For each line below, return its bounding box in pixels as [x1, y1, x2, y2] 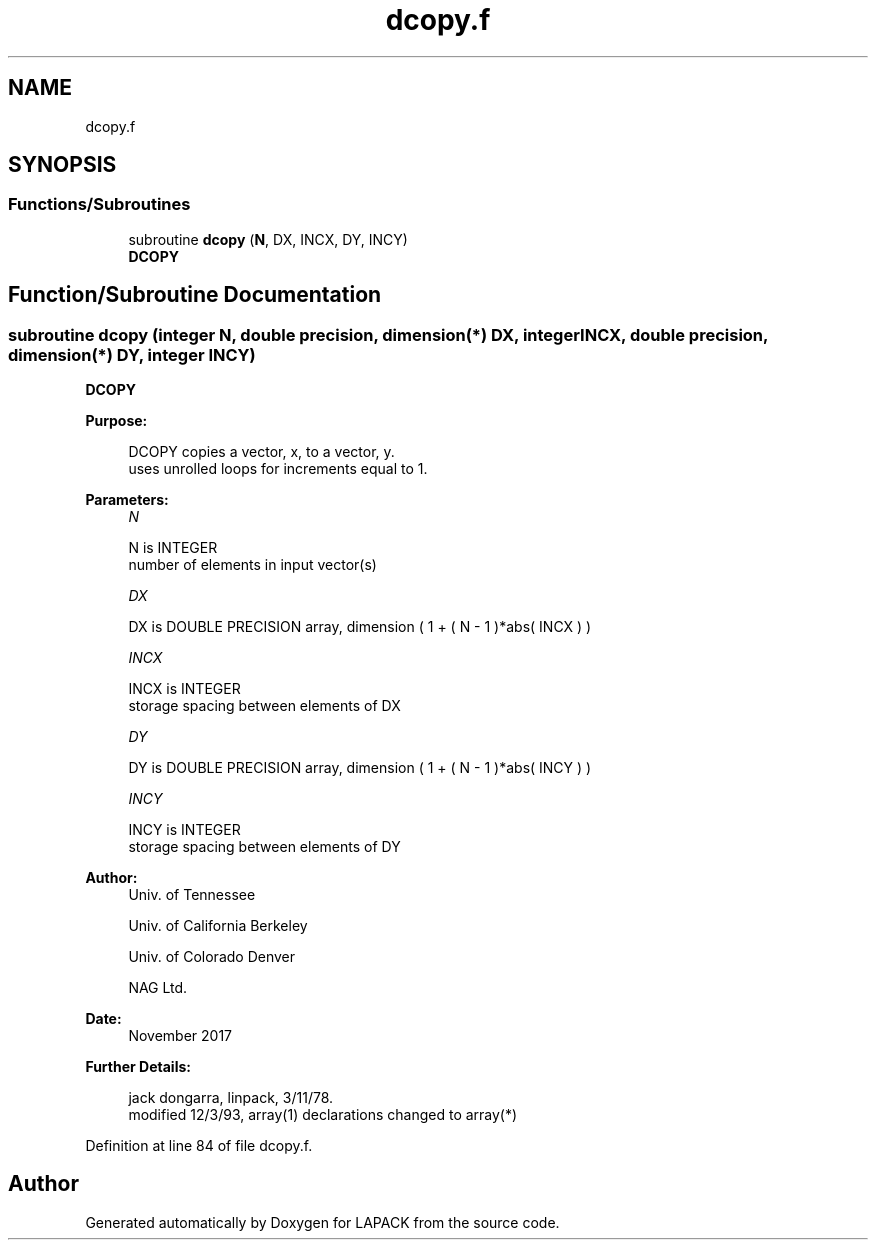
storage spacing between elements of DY [128, 838, 401, 856]
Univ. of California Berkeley [128, 917, 308, 935]
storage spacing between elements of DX [128, 697, 401, 715]
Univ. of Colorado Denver [128, 948, 296, 966]
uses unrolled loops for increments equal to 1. [128, 460, 428, 478]
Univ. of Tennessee [128, 886, 256, 904]
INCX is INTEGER [128, 680, 241, 698]
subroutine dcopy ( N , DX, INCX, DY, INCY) [128, 230, 408, 248]
